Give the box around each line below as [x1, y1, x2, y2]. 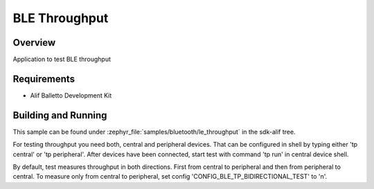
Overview [12, 37, 56, 48]
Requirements [12, 73, 75, 84]
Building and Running [12, 109, 107, 121]
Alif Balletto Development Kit [30, 91, 112, 100]
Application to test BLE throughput [12, 55, 111, 64]
